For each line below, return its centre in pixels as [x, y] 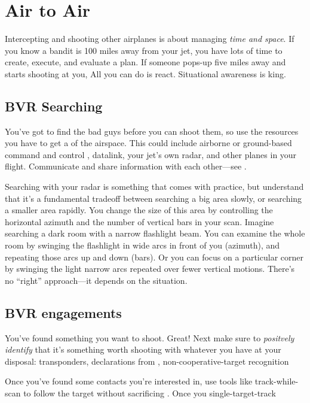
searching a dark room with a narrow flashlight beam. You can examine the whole [155, 233]
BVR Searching [54, 106]
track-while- [277, 381]
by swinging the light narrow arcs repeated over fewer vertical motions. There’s [150, 269]
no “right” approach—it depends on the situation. [96, 280]
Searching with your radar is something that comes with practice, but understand [154, 187]
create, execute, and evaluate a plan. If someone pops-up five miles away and [145, 62]
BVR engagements [63, 312]
